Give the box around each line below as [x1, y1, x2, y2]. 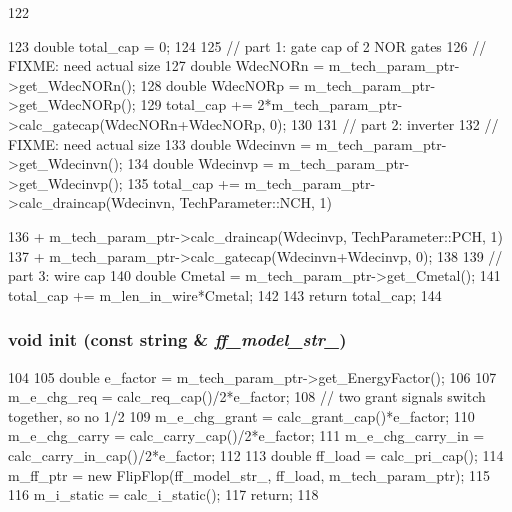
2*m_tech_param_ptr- [257, 94, 403, 115]
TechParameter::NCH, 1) [179, 192, 332, 213]
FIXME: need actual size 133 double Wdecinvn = [8, 133, 312, 154]
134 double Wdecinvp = [127, 153, 274, 174]
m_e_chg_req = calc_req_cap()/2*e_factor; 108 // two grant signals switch [8, 386, 486, 407]
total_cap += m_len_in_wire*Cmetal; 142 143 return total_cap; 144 [8, 284, 442, 305]
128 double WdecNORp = [140, 74, 300, 95]
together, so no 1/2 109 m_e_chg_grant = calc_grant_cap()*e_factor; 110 [8, 405, 475, 426]
